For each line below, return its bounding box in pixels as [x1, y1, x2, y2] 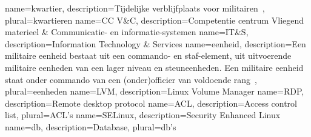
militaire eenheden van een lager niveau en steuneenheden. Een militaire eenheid [5, 61, 304, 73]
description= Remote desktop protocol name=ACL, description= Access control [5, 96, 297, 109]
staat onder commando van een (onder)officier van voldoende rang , [5, 73, 257, 85]
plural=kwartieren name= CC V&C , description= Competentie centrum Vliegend [5, 13, 304, 26]
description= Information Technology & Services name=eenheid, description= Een [5, 37, 306, 50]
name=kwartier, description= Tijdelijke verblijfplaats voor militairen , [5, 2, 265, 14]
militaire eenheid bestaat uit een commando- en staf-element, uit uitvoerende [5, 49, 292, 62]
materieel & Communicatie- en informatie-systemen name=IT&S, [5, 25, 249, 38]
